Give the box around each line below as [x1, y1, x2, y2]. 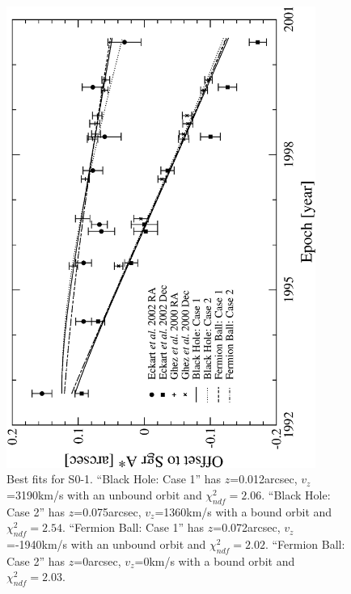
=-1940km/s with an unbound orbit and [6, 536, 206, 553]
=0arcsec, [74, 552, 121, 569]
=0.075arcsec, [74, 503, 142, 520]
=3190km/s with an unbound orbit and [6, 486, 202, 503]
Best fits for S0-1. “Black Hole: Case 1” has [6, 470, 222, 487]
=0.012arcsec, [230, 470, 298, 487]
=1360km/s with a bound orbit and [154, 503, 332, 520]
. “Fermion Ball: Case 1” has [61, 519, 205, 536]
